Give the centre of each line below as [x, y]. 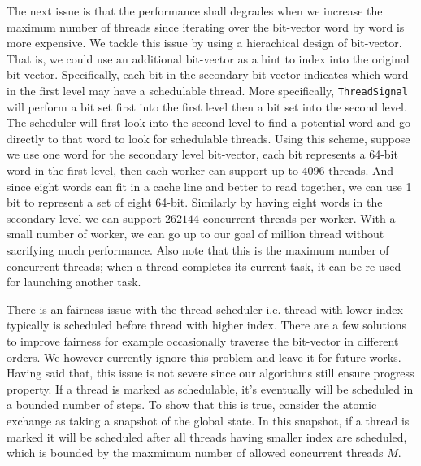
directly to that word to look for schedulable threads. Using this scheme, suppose [208, 138]
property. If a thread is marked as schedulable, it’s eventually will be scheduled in [210, 388]
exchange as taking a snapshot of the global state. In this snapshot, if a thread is [208, 420]
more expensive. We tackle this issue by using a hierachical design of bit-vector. [204, 43]
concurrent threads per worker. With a [299, 218]
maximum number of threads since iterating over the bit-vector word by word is [206, 26]
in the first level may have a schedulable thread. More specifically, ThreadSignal [207, 90]
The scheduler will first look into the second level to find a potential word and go [208, 122]
